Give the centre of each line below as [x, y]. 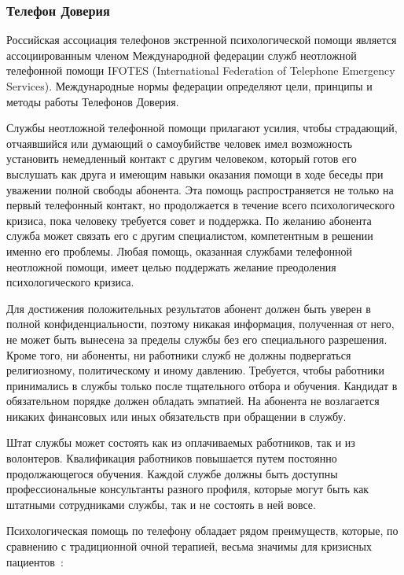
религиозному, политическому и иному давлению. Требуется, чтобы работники [196, 370]
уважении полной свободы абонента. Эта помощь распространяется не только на [200, 189]
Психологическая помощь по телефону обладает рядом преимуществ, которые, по [202, 531]
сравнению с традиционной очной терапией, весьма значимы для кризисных [189, 546]
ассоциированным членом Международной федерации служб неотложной [182, 55]
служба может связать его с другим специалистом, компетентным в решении [190, 236]
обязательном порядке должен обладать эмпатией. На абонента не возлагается [193, 401]
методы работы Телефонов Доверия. [93, 101]
